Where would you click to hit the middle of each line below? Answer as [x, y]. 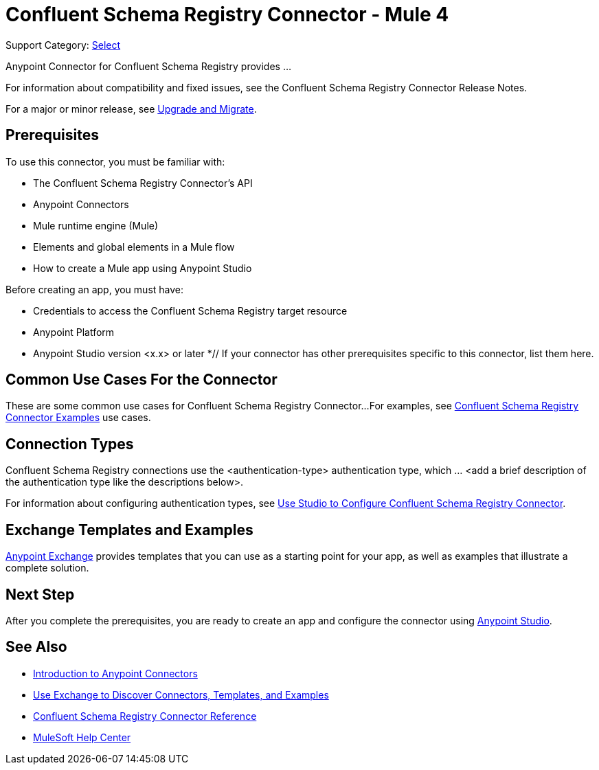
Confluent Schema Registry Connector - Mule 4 [227, 14]
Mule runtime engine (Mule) [96, 225]
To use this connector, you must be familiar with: [115, 161]
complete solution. [47, 568]
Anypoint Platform [74, 332]
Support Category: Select [63, 45]
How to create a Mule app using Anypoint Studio [143, 268]
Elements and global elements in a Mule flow [134, 247]
